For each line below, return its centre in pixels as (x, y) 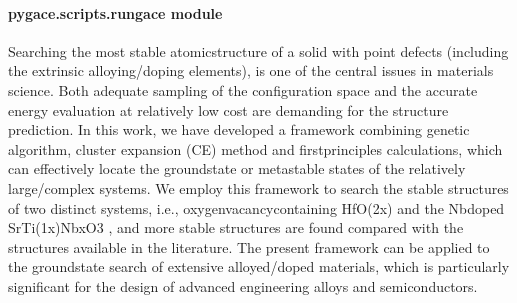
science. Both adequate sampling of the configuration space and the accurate (243, 89)
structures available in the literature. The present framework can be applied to (249, 246)
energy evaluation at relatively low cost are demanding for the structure (228, 109)
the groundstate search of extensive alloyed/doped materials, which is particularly (259, 266)
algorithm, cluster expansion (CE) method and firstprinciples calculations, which (255, 148)
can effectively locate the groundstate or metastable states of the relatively (237, 168)
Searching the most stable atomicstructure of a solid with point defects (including (258, 50)
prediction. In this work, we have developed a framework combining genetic (239, 129)
